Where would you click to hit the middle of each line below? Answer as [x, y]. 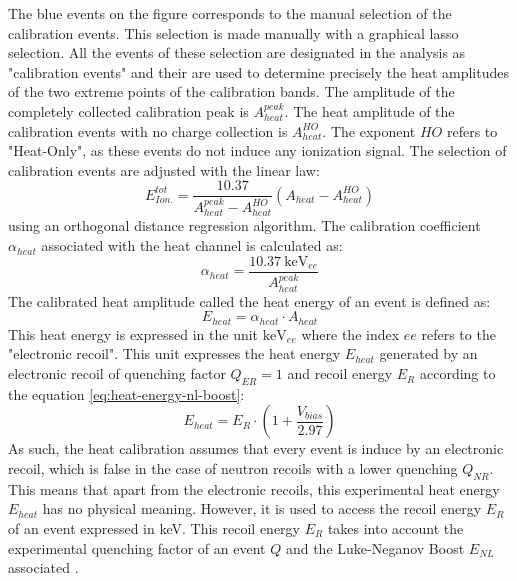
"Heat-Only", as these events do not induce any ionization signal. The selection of [257, 150]
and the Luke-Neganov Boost [375, 547]
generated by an [428, 353]
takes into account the [395, 528]
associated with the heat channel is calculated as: [192, 245]
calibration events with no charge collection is [148, 130]
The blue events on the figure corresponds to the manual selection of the [230, 13]
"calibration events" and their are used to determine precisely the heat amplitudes [258, 71]
